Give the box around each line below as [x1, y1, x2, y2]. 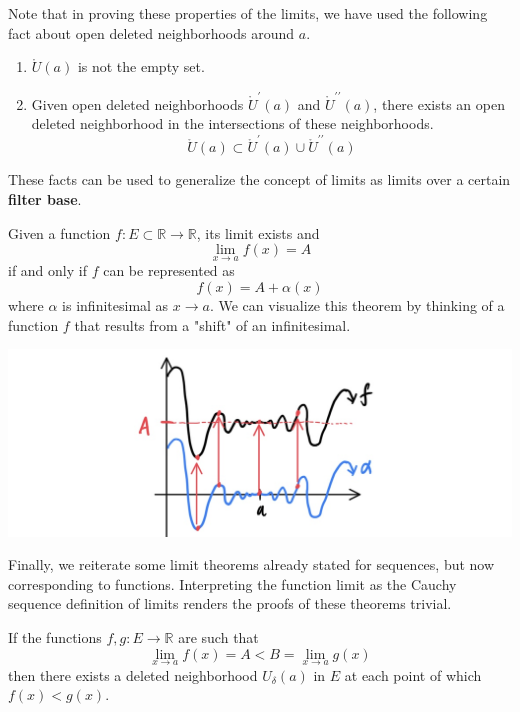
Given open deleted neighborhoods [31, 93, 244, 114]
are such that [178, 627, 259, 648]
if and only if [8, 260, 87, 281]
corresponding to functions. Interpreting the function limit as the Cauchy [8, 573, 457, 594]
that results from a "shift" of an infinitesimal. [74, 314, 351, 335]
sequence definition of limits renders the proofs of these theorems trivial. [8, 593, 452, 614]
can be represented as [103, 260, 235, 281]
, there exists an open [373, 93, 505, 114]
